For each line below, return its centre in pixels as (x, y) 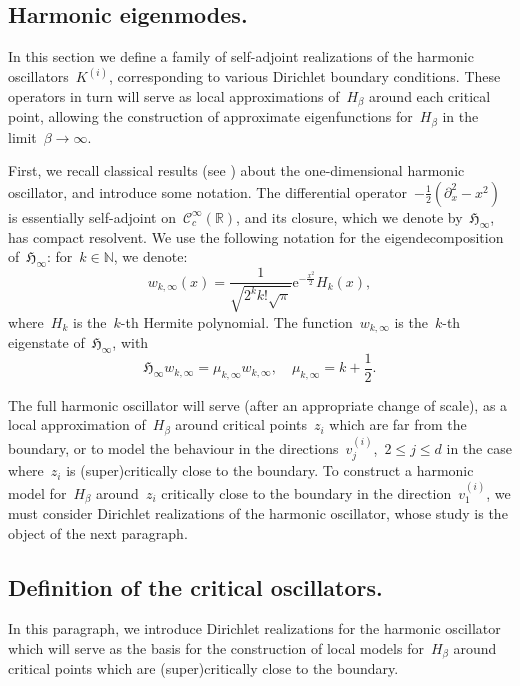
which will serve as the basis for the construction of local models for (216, 648)
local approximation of (77, 424)
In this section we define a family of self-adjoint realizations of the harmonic (241, 56)
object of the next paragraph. (98, 532)
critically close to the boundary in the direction (306, 492)
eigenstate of (46, 342)
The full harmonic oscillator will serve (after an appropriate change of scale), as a (258, 404)
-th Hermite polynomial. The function (236, 321)
